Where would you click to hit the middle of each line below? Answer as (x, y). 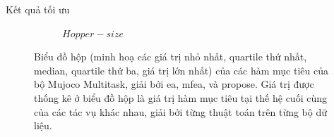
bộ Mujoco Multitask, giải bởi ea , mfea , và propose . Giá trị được (174, 84)
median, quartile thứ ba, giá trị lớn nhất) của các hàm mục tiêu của (181, 70)
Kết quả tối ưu (38, 9)
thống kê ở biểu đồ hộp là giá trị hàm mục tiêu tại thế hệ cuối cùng (180, 97)
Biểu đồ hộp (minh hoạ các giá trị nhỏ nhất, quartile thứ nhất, (171, 57)
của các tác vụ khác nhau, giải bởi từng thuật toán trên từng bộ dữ (181, 111)
